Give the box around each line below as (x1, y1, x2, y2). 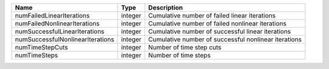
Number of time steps (148, 51, 211, 59)
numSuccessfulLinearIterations (15, 27, 105, 36)
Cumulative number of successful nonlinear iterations (148, 35, 302, 44)
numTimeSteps (15, 51, 58, 59)
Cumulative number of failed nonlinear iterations (148, 19, 286, 27)
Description (148, 4, 183, 11)
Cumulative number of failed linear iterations (148, 11, 276, 19)
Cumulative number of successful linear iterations (148, 27, 291, 36)
